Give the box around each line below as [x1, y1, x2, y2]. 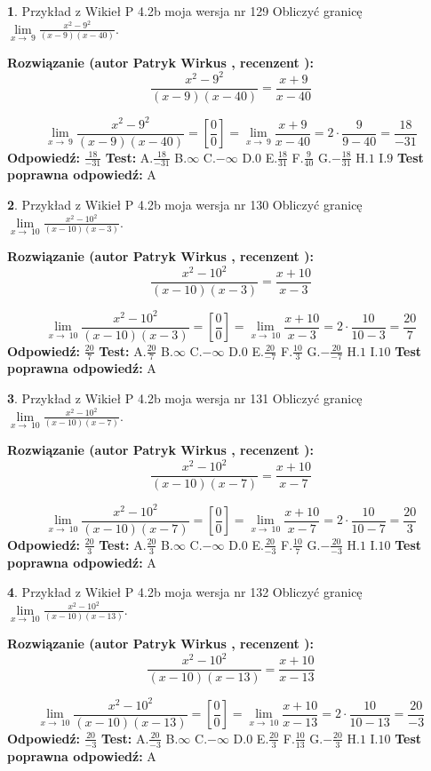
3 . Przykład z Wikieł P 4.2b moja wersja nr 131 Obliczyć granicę [7, 389, 363, 408]
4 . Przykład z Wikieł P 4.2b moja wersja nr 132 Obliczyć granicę [7, 583, 363, 601]
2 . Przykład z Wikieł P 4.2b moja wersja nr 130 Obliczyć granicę [7, 195, 363, 214]
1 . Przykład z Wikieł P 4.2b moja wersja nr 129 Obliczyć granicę [7, 2, 363, 20]
